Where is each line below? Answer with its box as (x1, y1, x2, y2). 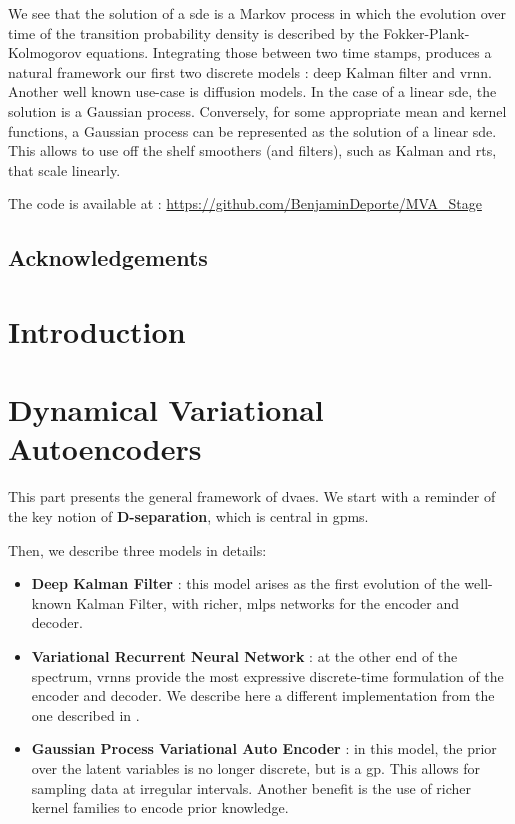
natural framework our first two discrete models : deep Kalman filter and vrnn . (8, 61, 492, 82)
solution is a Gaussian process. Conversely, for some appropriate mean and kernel (8, 100, 507, 121)
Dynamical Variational (8, 389, 324, 430)
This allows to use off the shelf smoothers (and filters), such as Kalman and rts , (8, 140, 497, 161)
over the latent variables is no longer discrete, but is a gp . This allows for (31, 757, 481, 778)
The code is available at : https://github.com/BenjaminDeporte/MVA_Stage (8, 193, 482, 214)
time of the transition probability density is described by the (8, 22, 379, 43)
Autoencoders (8, 428, 202, 469)
